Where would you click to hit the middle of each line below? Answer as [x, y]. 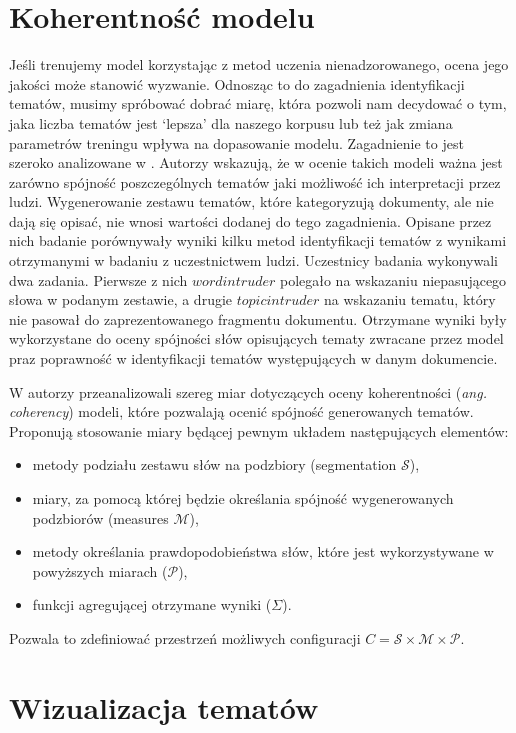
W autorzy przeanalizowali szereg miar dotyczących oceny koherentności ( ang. [248, 391]
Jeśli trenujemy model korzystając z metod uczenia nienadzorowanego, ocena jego [259, 64]
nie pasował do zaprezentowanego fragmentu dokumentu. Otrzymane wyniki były [258, 318]
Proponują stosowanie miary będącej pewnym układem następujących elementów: [259, 430]
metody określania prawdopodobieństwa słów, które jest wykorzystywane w [263, 551]
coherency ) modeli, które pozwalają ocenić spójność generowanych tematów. [241, 411]
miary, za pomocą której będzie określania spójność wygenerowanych [243, 498]
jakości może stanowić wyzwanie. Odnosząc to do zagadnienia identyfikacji [237, 83]
